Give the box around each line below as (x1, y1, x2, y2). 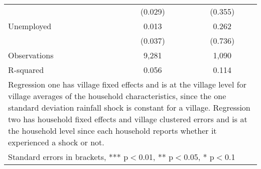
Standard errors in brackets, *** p (8, 151, 128, 162)
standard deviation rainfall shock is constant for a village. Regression (8, 102, 250, 113)
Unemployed (8, 20, 52, 32)
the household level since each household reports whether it (8, 125, 217, 136)
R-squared (8, 64, 44, 75)
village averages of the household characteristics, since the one (8, 90, 226, 102)
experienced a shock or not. (8, 136, 104, 148)
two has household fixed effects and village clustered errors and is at (8, 113, 247, 125)
